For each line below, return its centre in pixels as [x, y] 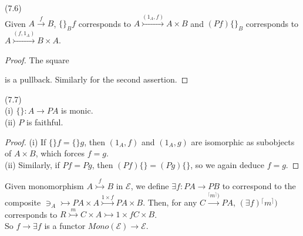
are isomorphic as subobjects [243, 141]
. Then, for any [170, 202]
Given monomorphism [44, 186]
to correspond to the [259, 186]
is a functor [65, 226]
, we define [150, 186]
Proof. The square [37, 59]
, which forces [60, 153]
